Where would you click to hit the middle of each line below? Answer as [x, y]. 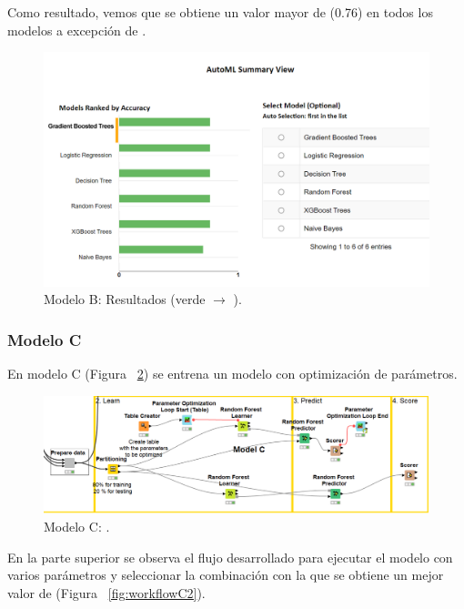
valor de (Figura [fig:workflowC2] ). [106, 592]
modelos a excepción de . [77, 30]
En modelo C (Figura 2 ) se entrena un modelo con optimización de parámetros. [232, 374]
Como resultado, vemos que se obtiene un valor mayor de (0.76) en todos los [220, 12]
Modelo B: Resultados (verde [125, 299]
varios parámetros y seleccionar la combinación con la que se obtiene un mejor [226, 575]
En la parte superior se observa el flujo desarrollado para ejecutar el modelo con [230, 557]
